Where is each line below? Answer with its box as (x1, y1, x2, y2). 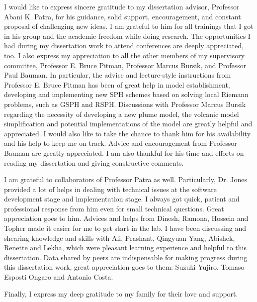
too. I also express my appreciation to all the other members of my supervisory (4, 50, 245, 60)
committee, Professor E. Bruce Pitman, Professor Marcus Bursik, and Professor (4, 60, 247, 70)
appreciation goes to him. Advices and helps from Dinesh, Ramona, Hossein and (4, 213, 249, 223)
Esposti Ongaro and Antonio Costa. (4, 272, 113, 282)
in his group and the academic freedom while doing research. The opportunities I (4, 30, 251, 41)
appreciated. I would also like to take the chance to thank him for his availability (4, 128, 251, 138)
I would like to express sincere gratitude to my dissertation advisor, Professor (4, 1, 240, 11)
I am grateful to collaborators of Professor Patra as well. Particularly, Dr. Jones (4, 174, 248, 185)
